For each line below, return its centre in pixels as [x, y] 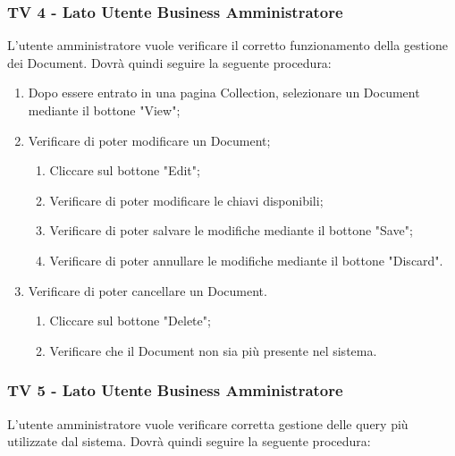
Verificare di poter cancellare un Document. [147, 290]
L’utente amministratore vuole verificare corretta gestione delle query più [208, 423]
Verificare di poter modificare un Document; [149, 140]
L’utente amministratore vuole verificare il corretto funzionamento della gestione [227, 45]
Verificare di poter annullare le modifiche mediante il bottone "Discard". [246, 260]
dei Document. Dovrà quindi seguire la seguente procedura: [169, 62]
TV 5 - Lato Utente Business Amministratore [175, 390]
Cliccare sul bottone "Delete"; [130, 321]
